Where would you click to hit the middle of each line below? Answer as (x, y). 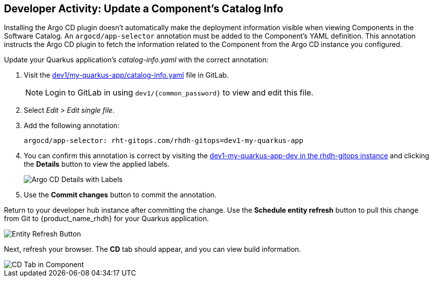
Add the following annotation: (72, 126)
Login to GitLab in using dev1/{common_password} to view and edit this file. (179, 93)
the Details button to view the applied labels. (97, 164)
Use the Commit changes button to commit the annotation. (120, 195)
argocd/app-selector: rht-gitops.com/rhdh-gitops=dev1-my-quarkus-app (164, 141)
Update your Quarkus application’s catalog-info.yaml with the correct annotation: (136, 60)
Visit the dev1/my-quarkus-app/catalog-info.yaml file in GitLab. (126, 75)
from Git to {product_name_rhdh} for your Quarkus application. (107, 219)
